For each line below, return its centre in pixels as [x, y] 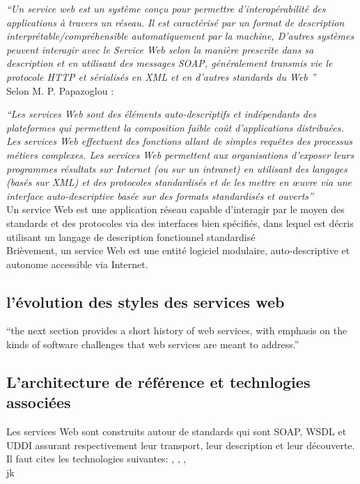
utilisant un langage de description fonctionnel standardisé [131, 236]
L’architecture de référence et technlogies [158, 382]
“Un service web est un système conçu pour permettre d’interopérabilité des [166, 8]
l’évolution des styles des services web [146, 301]
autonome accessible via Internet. [77, 264]
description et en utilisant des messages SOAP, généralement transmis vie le [170, 63]
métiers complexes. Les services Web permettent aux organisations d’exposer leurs [180, 154]
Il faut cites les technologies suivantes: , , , [96, 459]
